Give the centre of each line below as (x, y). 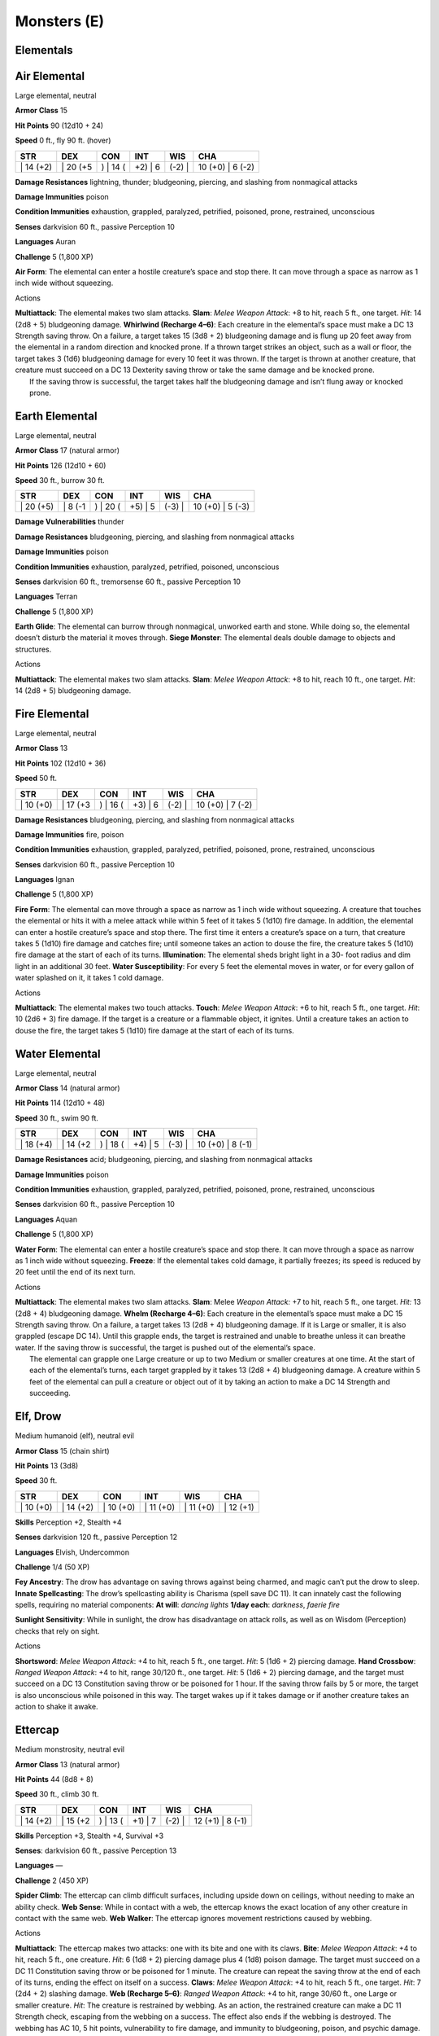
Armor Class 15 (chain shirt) (62, 1450)
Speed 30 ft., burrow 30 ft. (60, 480)
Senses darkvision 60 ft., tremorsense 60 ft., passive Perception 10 (128, 581)
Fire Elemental (52, 714)
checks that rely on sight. (58, 1631)
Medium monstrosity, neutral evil (70, 1749)
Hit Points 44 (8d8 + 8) (54, 1779)
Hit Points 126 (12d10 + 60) (61, 465)
